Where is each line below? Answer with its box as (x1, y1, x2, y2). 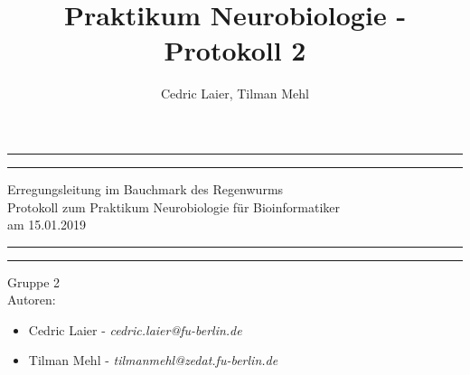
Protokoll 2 (164, 32, 306, 69)
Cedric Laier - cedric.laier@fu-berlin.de (28, 320, 242, 339)
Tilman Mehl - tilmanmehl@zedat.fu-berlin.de (28, 351, 278, 370)
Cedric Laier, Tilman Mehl (161, 84, 309, 103)
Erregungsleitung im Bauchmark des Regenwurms (7, 179, 284, 198)
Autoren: (7, 290, 56, 309)
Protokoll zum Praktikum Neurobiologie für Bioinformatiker (7, 197, 340, 216)
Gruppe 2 (7, 272, 61, 291)
